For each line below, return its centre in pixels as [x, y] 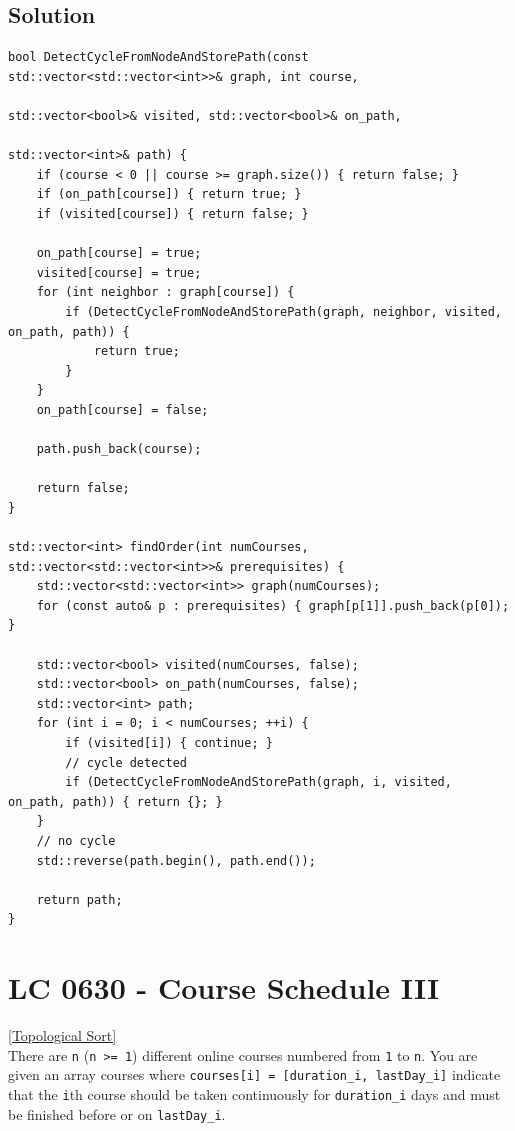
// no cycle [76, 840]
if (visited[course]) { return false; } [172, 213]
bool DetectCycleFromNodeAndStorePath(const [158, 57]
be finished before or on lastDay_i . [117, 1113]
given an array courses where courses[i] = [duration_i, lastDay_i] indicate [254, 1074]
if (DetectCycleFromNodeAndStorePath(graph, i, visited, [258, 782]
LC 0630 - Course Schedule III [224, 987]
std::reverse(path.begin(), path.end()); [176, 860]
